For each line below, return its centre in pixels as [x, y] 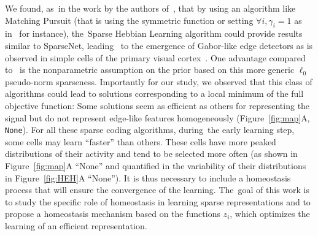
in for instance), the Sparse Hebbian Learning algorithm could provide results [154, 33]
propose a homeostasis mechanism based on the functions [113, 214]
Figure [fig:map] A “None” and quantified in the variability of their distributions [156, 165]
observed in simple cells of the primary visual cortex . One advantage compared [155, 57]
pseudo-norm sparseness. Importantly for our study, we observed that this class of [159, 81]
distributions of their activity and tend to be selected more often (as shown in [151, 154]
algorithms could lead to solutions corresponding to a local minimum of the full [154, 93]
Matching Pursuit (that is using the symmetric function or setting [129, 20]
